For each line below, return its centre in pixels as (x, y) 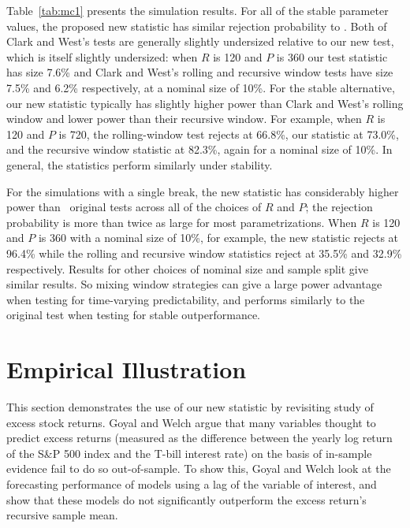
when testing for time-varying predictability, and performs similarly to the (186, 299)
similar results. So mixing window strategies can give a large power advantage (194, 284)
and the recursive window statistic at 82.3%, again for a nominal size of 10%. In (199, 149)
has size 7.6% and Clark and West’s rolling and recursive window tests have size (200, 72)
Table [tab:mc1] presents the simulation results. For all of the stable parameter (198, 10)
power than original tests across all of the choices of (134, 207)
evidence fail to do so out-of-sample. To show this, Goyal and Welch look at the (199, 469)
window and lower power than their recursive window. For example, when (184, 119)
